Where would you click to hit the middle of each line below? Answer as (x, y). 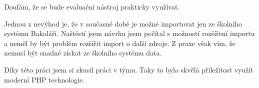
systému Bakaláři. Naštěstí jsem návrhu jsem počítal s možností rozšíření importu (129, 33)
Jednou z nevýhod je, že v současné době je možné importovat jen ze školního (123, 23)
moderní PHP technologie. (44, 79)
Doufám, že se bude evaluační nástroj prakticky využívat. (92, 6)
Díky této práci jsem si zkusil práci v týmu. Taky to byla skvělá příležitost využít (129, 69)
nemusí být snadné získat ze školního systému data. (83, 53)
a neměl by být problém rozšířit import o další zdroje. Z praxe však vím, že (120, 43)
